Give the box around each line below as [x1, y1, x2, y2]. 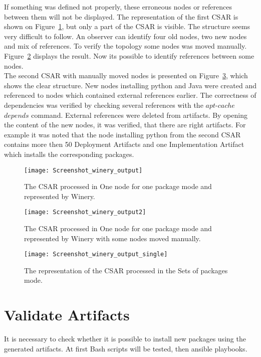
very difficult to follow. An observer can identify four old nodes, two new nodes [4, 31, 247, 41]
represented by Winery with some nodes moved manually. [24, 233, 201, 243]
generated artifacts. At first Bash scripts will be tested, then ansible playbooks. [4, 343, 247, 353]
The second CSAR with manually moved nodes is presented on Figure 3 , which [4, 70, 248, 81]
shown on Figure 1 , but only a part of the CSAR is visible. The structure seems [4, 21, 250, 32]
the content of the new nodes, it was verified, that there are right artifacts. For [4, 119, 246, 130]
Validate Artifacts [4, 304, 130, 325]
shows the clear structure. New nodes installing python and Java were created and [4, 80, 256, 90]
